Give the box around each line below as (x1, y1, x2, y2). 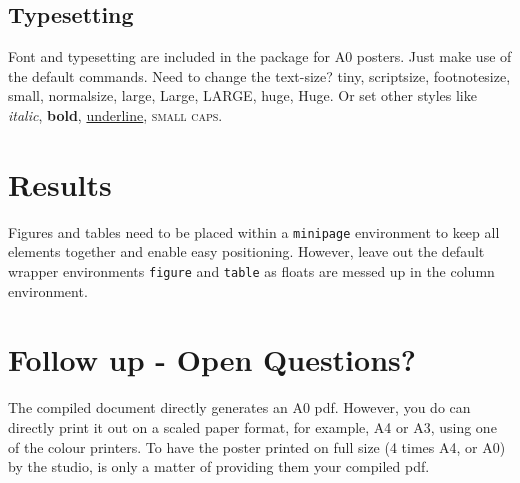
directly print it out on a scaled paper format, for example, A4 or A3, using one (8, 416, 497, 437)
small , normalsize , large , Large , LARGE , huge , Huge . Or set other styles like (8, 85, 477, 106)
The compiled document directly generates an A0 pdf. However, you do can (8, 397, 471, 418)
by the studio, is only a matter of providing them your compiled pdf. (8, 456, 430, 477)
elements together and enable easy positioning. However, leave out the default (8, 241, 485, 262)
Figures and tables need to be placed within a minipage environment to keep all (8, 221, 500, 242)
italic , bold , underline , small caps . (8, 104, 223, 125)
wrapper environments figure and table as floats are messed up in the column (8, 260, 495, 281)
